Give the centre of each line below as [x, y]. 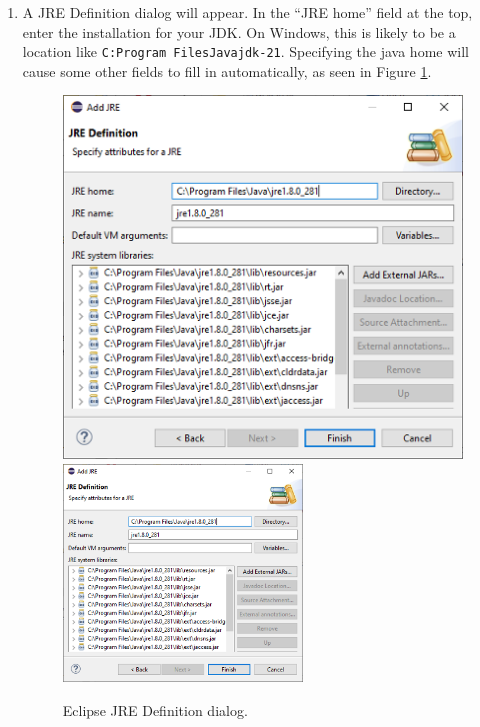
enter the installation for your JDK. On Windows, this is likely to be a [239, 31]
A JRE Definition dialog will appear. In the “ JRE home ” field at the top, [247, 12]
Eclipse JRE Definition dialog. [155, 709]
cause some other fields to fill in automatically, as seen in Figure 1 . [227, 70]
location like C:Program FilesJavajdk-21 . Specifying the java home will [245, 51]
